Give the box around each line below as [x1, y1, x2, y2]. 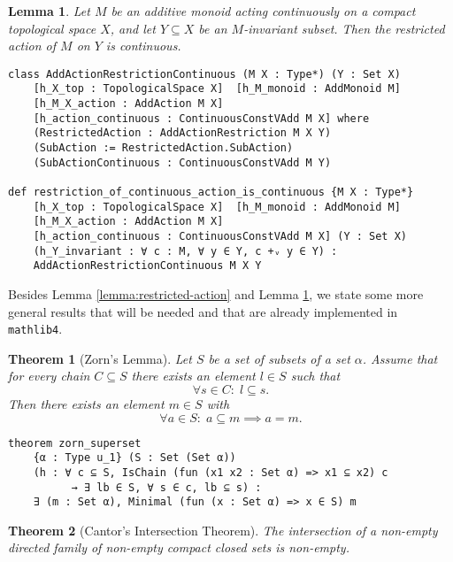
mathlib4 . [8, 319, 63, 338]
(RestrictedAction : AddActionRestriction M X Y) [33, 127, 332, 140]
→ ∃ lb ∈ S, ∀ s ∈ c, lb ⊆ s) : [71, 481, 262, 494]
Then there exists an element [8, 395, 165, 412]
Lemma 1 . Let [8, 2, 90, 19]
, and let [110, 19, 156, 37]
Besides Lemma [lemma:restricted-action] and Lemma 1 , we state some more [8, 284, 424, 303]
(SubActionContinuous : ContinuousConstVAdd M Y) [33, 156, 332, 169]
